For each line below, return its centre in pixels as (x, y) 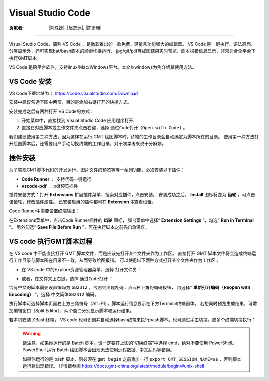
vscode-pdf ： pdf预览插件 (50, 186)
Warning (32, 334)
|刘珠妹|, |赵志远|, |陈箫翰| (75, 28)
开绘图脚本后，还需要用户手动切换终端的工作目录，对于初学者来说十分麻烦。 (88, 144)
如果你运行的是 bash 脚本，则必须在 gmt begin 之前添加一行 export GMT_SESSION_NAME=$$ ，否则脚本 (132, 359)
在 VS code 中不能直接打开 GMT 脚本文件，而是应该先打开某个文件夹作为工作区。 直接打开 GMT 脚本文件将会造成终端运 (133, 253)
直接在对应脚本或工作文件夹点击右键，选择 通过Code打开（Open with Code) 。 (105, 127)
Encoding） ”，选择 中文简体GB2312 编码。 (54, 294)
